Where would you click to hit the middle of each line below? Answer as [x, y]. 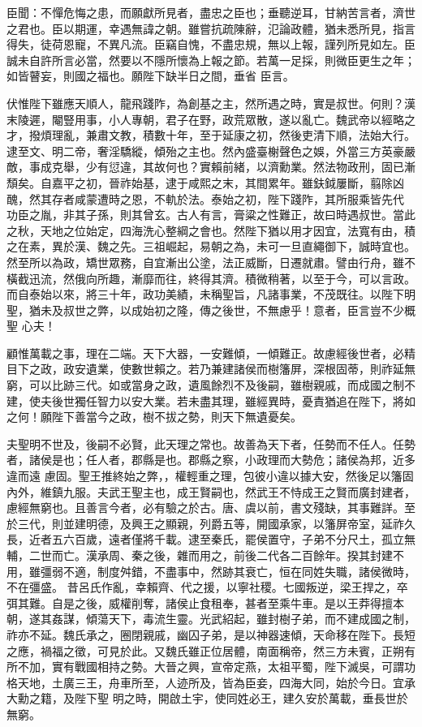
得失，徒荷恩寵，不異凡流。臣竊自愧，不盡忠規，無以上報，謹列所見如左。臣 [211, 44]
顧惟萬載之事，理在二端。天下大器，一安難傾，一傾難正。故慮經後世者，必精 [211, 353]
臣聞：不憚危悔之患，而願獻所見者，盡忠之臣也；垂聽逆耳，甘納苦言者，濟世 [211, 12]
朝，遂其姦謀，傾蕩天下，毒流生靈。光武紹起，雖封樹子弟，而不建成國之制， [211, 619]
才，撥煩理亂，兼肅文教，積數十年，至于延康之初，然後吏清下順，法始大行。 [211, 135]
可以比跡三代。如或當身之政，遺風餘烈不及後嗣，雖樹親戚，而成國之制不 [222, 385]
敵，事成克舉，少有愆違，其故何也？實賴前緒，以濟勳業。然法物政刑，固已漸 [211, 167]
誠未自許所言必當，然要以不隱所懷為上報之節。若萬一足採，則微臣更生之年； [211, 60]
